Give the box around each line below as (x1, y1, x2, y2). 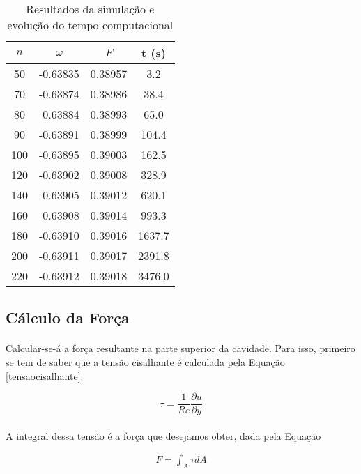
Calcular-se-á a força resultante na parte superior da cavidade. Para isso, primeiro (6, 341, 355, 355)
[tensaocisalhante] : (6, 368, 84, 383)
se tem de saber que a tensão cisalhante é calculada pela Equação (6, 354, 285, 369)
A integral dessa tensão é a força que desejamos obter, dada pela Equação (6, 428, 321, 443)
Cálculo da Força (6, 307, 130, 328)
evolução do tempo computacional (7, 17, 174, 33)
